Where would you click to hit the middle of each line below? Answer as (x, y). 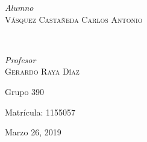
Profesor (20, 59)
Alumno (19, 7)
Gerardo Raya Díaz (42, 71)
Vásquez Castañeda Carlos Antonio (74, 19)
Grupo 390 (25, 91)
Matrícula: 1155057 (40, 112)
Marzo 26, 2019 (33, 132)
